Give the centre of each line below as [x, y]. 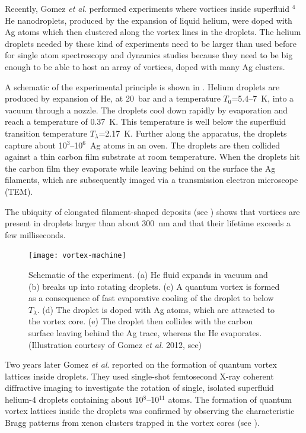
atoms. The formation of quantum [230, 399]
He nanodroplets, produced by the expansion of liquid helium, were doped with [149, 20]
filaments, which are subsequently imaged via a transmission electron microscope [152, 180]
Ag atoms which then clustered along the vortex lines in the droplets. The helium [153, 32]
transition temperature [46, 133]
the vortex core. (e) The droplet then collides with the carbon [141, 321]
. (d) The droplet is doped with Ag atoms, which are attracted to [156, 309]
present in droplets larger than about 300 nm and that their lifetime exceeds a [148, 223]
